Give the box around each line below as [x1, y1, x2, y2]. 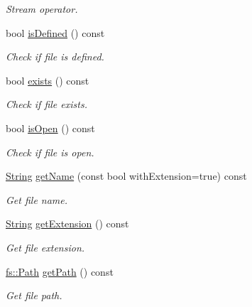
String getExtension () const [6, 216, 129, 231]
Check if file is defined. [6, 49, 104, 64]
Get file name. [6, 192, 68, 207]
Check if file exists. [6, 97, 87, 112]
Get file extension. [6, 239, 85, 254]
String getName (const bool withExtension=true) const [6, 168, 247, 183]
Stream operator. [6, 1, 78, 16]
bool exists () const [6, 72, 89, 87]
